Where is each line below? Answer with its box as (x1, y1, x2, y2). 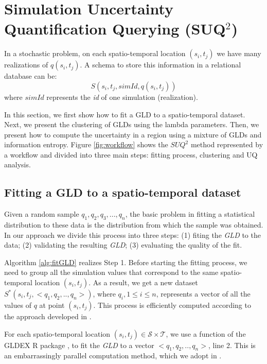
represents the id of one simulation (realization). (46, 91, 198, 102)
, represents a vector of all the (156, 288, 251, 299)
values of (4, 300, 31, 310)
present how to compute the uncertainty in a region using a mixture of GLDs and (4, 129, 262, 140)
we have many (217, 48, 261, 59)
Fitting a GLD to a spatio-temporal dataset (4, 184, 241, 200)
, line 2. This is (208, 339, 256, 350)
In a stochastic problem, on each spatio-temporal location (4, 48, 186, 59)
